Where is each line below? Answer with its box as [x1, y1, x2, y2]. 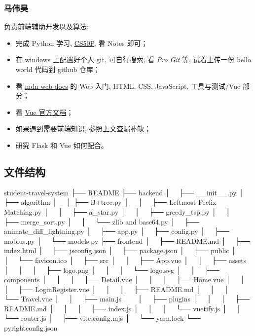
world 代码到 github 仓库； [15, 64, 100, 74]
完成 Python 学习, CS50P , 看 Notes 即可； [15, 37, 148, 48]
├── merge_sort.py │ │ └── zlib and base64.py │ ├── [4, 216, 199, 226]
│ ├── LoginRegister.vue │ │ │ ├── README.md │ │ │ [4, 284, 229, 294]
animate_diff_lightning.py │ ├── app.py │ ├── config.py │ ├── [4, 226, 229, 236]
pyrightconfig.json [4, 323, 58, 333]
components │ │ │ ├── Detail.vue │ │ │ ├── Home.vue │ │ [4, 274, 245, 285]
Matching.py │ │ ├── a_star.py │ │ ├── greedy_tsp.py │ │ [4, 206, 231, 217]
